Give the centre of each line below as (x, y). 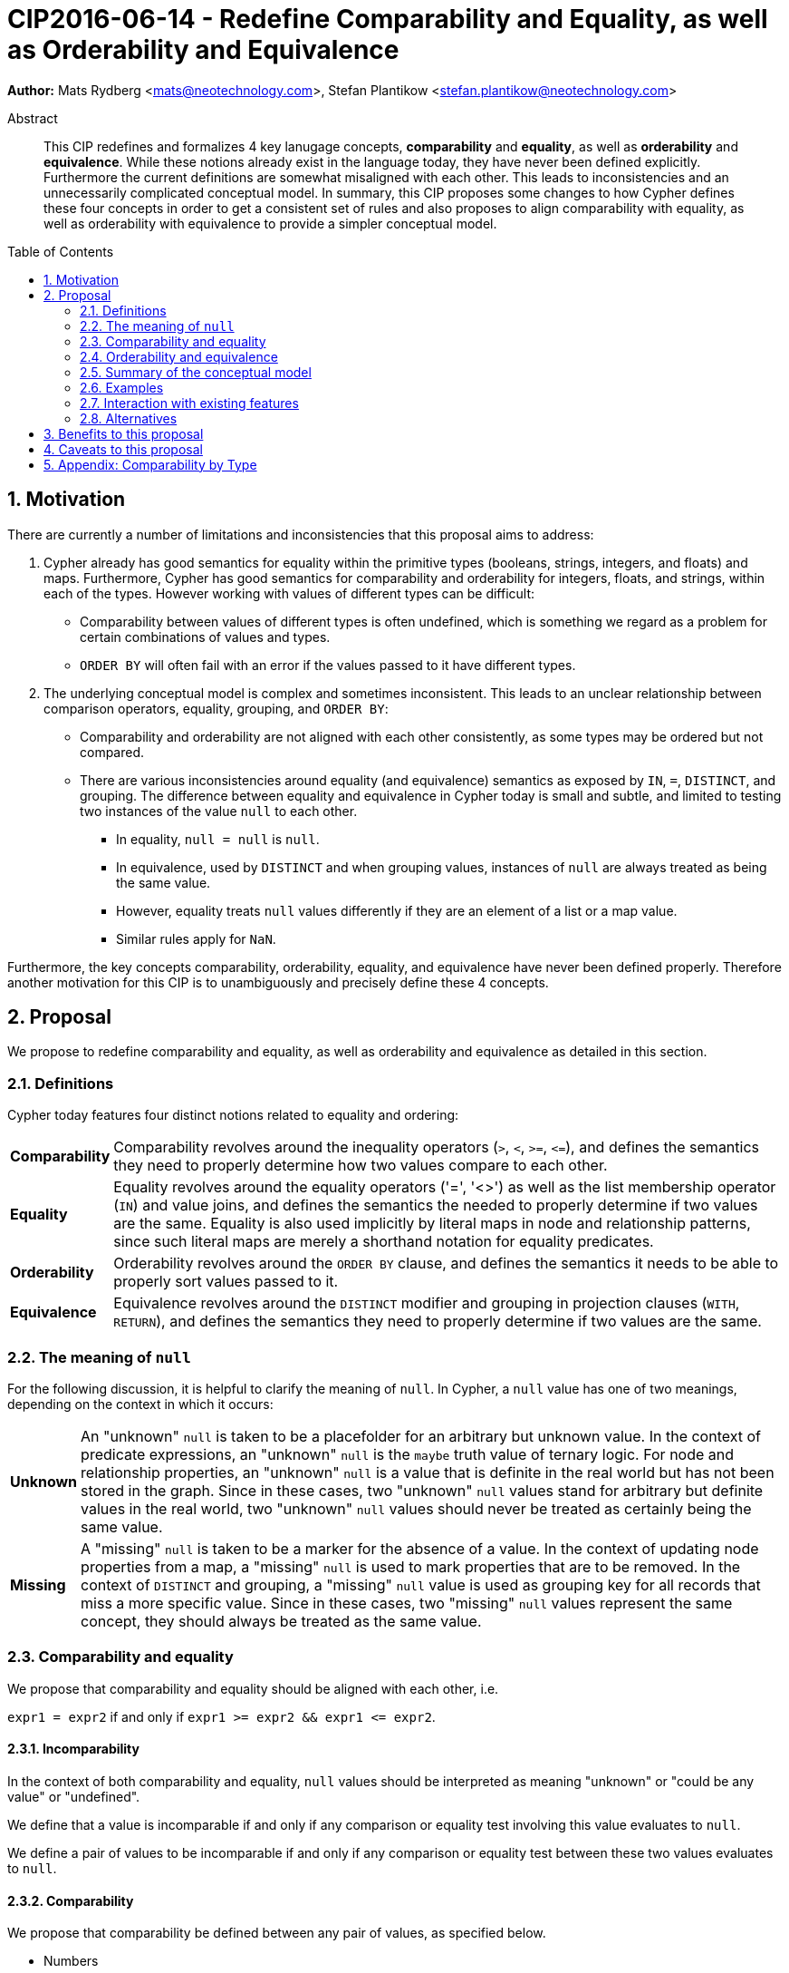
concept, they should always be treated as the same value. (281, 1621)
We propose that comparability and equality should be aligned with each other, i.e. (253, 1688)
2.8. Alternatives (129, 418)
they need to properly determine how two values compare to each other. (361, 1166)
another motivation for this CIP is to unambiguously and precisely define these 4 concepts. (278, 982)
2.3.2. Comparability (71, 1900)
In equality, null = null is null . (218, 839)
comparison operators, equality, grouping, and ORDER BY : (216, 708)
